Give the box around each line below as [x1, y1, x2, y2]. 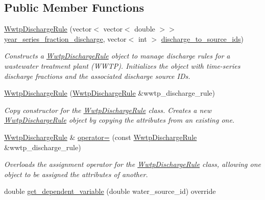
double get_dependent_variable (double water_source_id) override [4, 186, 216, 196]
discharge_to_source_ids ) [161, 33, 244, 44]
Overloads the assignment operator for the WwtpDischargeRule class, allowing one [4, 159, 261, 169]
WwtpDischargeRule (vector [4, 23, 92, 34]
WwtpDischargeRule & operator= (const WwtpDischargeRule [4, 131, 197, 142]
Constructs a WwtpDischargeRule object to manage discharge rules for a [4, 50, 230, 61]
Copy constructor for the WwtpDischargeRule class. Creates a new [4, 104, 212, 115]
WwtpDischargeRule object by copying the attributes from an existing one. [4, 115, 235, 125]
